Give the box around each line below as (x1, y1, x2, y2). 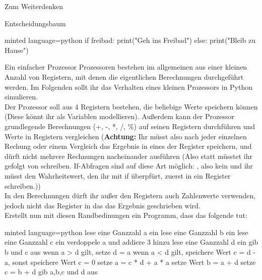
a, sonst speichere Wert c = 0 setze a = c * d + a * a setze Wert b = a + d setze (5, 256, 256, 267)
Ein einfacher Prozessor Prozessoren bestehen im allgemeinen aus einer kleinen (5, 62, 247, 72)
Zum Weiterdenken (5, 1, 63, 11)
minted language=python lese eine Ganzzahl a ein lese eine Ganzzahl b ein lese (5, 227, 248, 237)
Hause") (5, 44, 29, 55)
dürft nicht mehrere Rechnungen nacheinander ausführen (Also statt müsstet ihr (5, 150, 252, 161)
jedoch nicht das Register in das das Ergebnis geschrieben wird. (5, 200, 201, 210)
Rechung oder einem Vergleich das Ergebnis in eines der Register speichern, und (5, 141, 252, 151)
